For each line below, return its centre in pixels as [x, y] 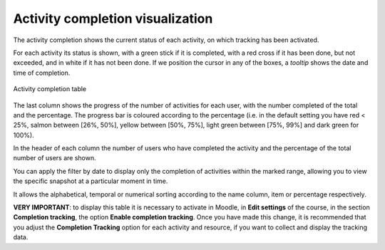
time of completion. [42, 73]
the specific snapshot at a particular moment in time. [91, 181]
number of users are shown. [55, 158]
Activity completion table [50, 89]
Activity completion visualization [113, 19]
